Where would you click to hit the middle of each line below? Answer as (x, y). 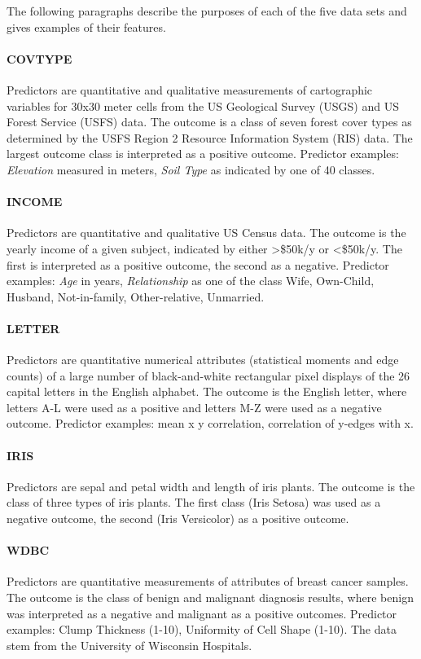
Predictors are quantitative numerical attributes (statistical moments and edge (203, 360)
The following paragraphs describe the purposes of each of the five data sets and (207, 11)
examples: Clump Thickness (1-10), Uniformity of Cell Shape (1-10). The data (202, 629)
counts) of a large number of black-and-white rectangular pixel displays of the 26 (208, 375)
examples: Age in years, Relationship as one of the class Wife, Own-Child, (191, 281)
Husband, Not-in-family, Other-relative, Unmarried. (136, 296)
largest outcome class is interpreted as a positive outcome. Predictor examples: (203, 154)
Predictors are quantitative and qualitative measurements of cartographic (190, 89)
